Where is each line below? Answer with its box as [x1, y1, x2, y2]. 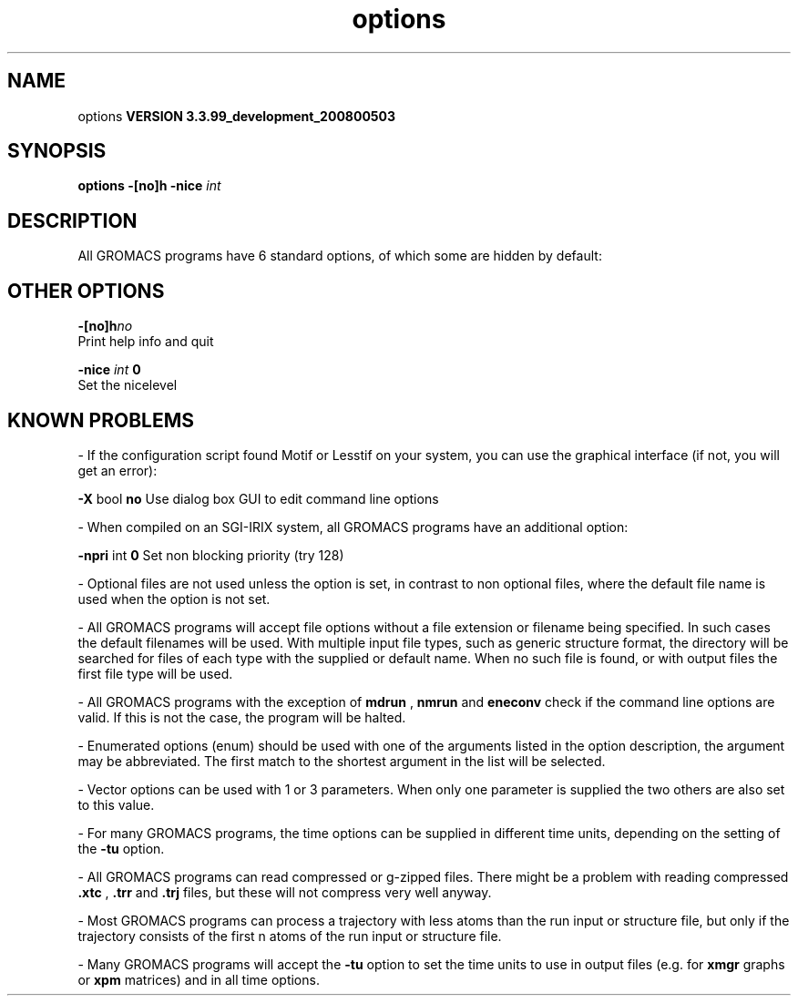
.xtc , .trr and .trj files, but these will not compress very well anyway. [77, 884, 492, 900]
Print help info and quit [77, 333, 214, 350]
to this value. [77, 796, 155, 813]
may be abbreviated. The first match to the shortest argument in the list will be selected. [77, 752, 606, 769]
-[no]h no [77, 318, 133, 334]
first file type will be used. [77, 665, 233, 681]
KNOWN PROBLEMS [7, 408, 194, 432]
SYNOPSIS [7, 139, 107, 163]
